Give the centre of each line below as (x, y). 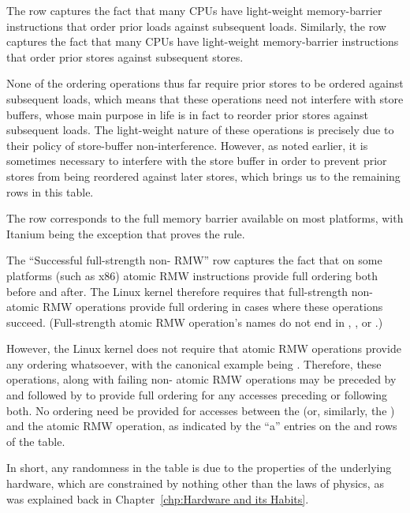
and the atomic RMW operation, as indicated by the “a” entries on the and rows (202, 426)
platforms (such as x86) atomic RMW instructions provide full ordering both (192, 275)
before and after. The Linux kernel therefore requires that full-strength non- (190, 291)
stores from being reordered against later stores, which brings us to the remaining (203, 176)
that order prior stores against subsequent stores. (125, 56)
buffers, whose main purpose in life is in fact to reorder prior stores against (187, 114)
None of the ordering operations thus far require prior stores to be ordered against (205, 83)
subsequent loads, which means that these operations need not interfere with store (205, 98)
